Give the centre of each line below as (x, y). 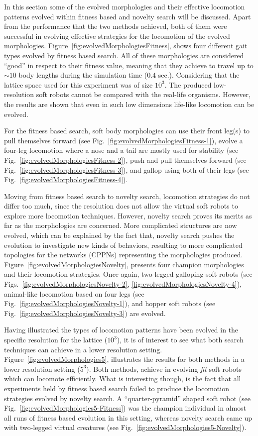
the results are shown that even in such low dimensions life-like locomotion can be (129, 104)
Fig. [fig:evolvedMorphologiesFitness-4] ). (66, 179)
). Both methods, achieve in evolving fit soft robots (164, 369)
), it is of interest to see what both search (180, 339)
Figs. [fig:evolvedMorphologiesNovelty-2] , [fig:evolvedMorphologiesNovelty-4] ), (123, 284)
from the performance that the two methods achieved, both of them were (116, 26)
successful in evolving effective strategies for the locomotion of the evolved (117, 36)
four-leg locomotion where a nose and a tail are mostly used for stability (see (121, 150)
